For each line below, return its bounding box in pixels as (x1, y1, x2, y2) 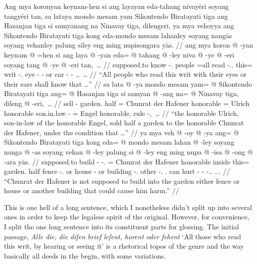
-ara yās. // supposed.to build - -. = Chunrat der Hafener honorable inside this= (4, 156, 250, 166)
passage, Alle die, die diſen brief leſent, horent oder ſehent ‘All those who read (4, 231, 241, 241)
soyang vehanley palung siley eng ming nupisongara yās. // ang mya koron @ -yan (4, 40, 253, 50)
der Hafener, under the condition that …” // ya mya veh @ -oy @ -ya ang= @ (4, 127, 239, 137)
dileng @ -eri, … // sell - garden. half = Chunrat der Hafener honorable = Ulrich (4, 98, 250, 108)
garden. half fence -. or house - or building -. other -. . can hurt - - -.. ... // (4, 166, 230, 176)
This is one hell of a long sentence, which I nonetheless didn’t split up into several (4, 202, 252, 212)
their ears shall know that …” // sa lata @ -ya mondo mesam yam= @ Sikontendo (4, 78, 253, 89)
